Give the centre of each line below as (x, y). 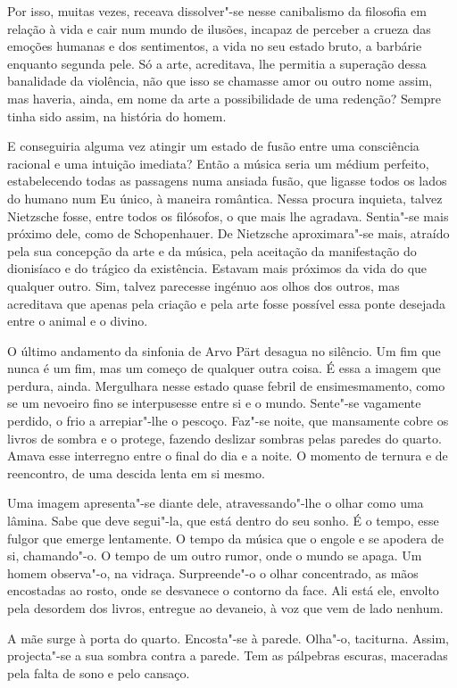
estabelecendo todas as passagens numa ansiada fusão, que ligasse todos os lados (227, 181)
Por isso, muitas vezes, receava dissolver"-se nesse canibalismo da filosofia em (217, 11)
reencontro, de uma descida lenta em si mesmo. (136, 472)
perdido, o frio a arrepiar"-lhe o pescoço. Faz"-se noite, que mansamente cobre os (228, 421)
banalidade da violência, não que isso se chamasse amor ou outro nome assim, (220, 81)
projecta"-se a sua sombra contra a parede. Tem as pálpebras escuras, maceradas (228, 655)
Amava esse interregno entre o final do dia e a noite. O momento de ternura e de (228, 456)
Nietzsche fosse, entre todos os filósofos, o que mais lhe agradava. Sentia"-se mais (228, 216)
